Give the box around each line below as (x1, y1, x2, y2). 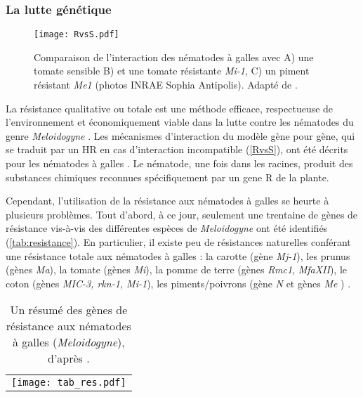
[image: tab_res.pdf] (11, 377, 126, 389)
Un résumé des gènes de (10, 301, 128, 318)
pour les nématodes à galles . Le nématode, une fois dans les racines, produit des (6, 156, 353, 171)
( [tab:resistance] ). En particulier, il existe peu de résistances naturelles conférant (6, 235, 351, 249)
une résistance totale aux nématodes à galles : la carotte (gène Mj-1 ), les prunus (6, 248, 350, 263)
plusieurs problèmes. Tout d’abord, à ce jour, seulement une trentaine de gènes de (6, 207, 358, 221)
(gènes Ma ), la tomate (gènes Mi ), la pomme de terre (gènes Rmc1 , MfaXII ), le (6, 262, 347, 277)
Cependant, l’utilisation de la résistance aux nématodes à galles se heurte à (6, 193, 329, 208)
